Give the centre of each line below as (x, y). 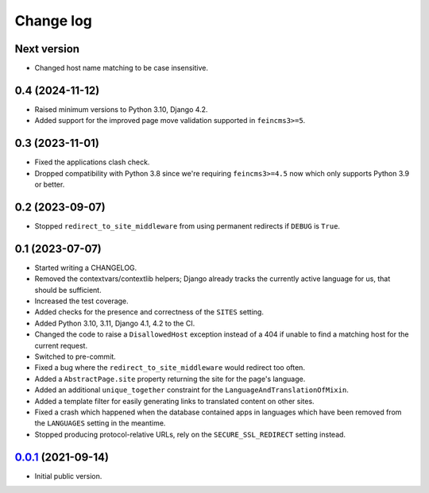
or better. (50, 185)
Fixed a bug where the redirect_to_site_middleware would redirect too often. (170, 368)
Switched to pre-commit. (75, 356)
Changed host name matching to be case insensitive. (121, 68)
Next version (47, 49)
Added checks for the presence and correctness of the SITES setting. (149, 312)
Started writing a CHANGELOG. (86, 268)
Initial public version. (68, 476)
